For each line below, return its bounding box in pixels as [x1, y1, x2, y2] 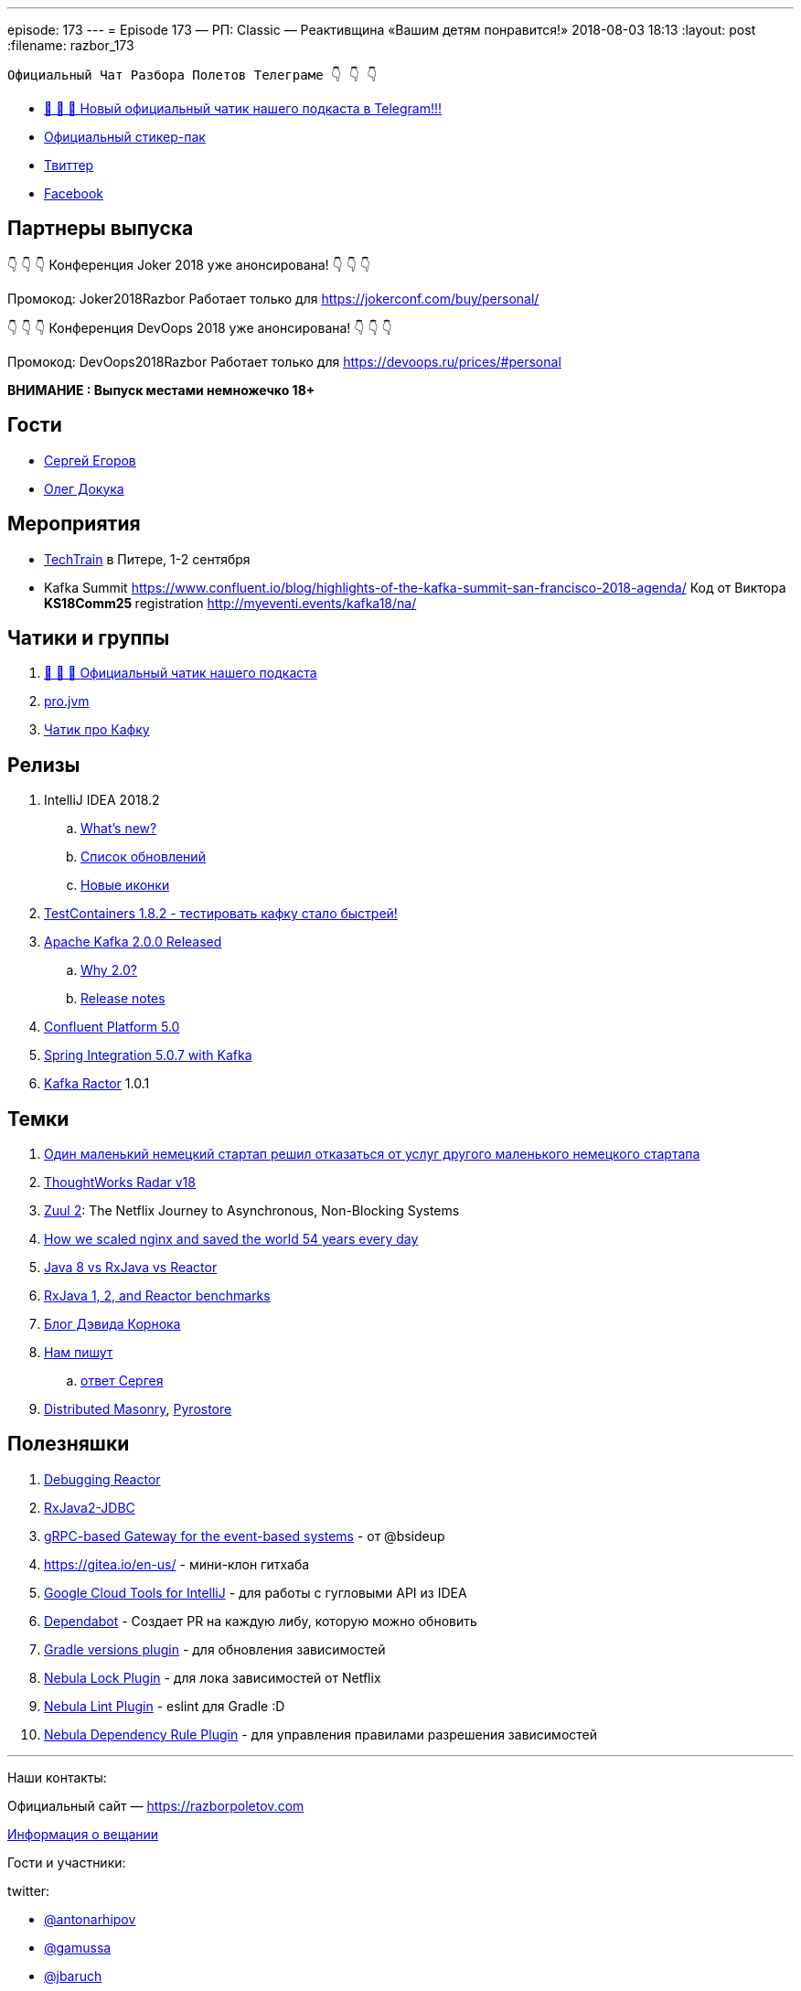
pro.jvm [44, 693, 90, 710]
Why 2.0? [80, 962, 137, 979]
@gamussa [44, 1939, 112, 1955]
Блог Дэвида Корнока [44, 1316, 181, 1333]
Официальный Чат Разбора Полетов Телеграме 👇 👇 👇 [7, 68, 378, 82]
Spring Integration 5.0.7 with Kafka [44, 1047, 252, 1064]
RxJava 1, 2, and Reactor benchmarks [44, 1288, 271, 1304]
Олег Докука [44, 480, 124, 497]
